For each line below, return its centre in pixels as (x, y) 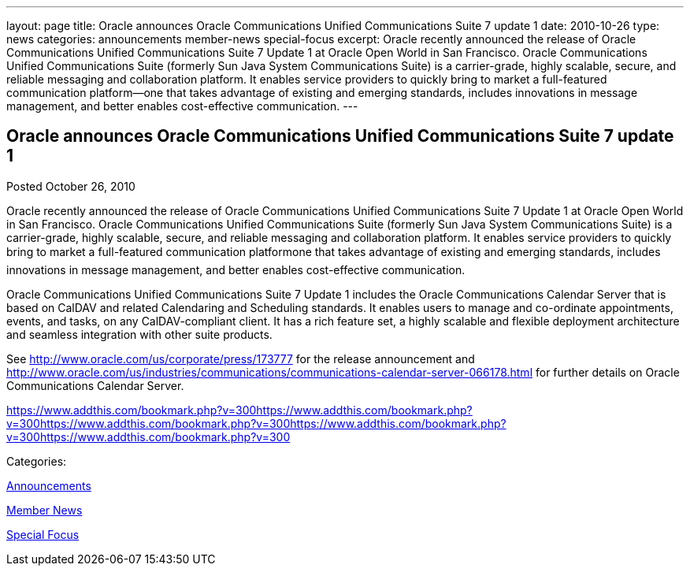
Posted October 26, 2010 (71, 186)
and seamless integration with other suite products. (139, 334)
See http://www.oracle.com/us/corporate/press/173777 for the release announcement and (241, 358)
